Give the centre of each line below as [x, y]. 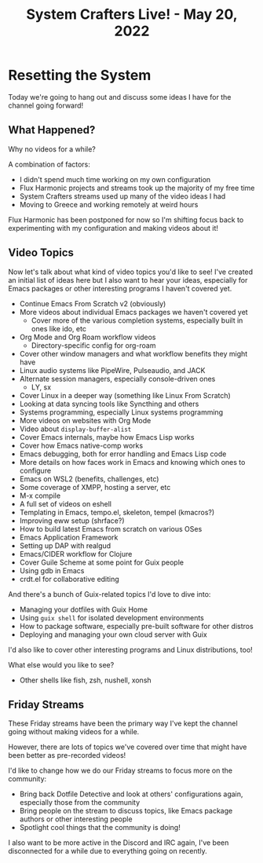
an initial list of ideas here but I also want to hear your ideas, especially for [128, 280]
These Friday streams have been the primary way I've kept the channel [123, 723]
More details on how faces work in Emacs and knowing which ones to [132, 462]
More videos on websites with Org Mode [85, 420]
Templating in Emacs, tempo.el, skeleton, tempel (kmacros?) [117, 512]
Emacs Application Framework [69, 537]
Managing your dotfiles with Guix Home [83, 609]
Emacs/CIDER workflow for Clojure [76, 554]
